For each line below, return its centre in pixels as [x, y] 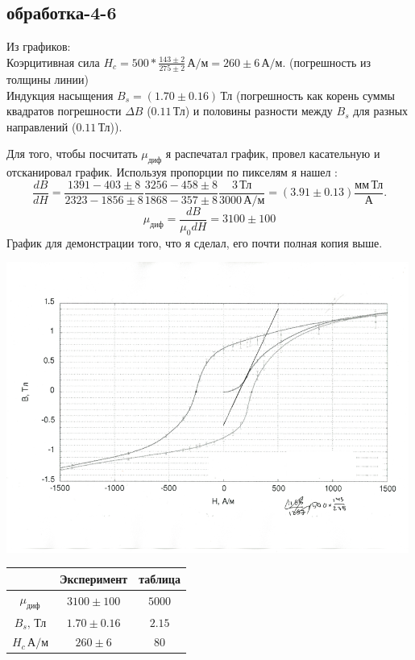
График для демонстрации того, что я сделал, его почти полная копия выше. [195, 242]
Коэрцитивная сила [53, 62]
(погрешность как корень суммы [315, 95]
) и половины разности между [259, 111]
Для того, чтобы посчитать [72, 154]
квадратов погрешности [64, 111]
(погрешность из [330, 62]
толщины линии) [48, 79]
